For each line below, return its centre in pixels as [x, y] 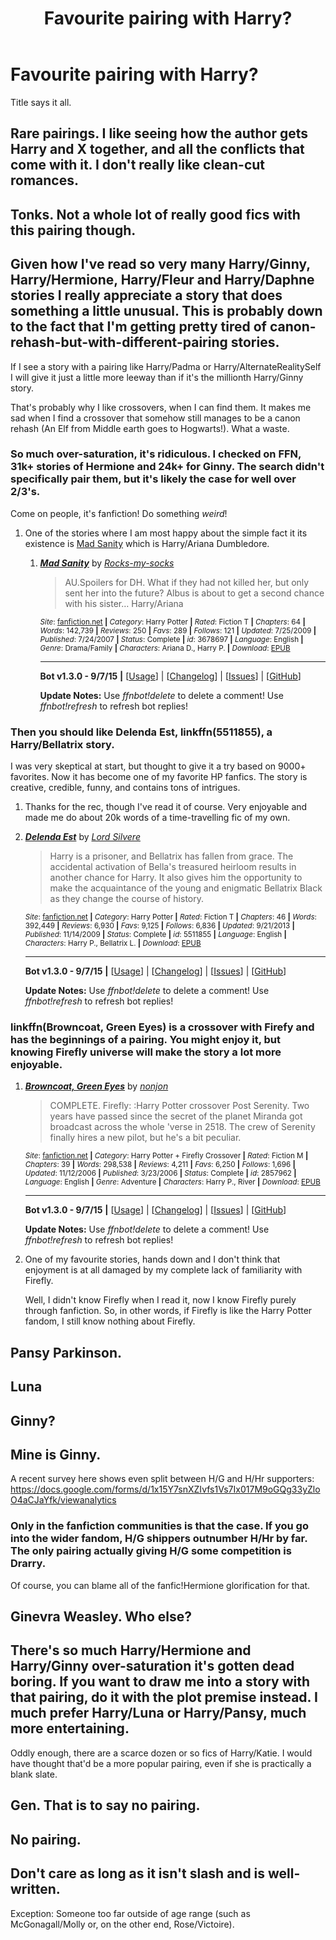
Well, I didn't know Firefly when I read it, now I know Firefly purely [160, 1300]
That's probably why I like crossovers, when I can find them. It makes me [161, 407]
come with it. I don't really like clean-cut [138, 165]
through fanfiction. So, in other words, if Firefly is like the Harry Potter [168, 1311]
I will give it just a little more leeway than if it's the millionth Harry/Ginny [157, 377]
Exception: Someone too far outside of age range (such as [130, 1913]
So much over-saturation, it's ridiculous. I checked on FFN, [156, 454]
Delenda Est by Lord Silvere [82, 837]
